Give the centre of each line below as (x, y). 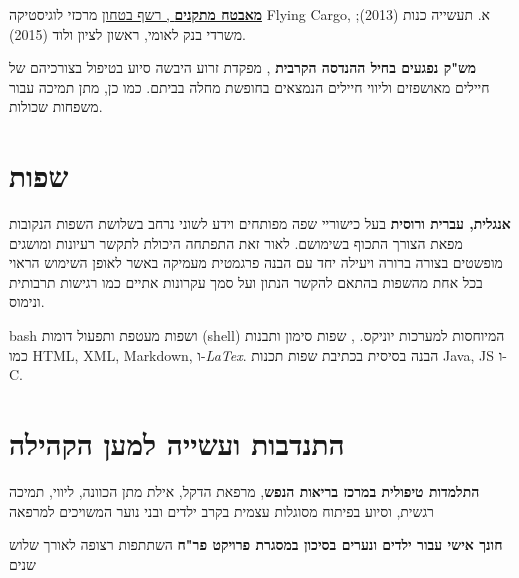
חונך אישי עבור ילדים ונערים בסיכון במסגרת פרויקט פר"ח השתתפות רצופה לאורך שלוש (256, 544)
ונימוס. (27, 301)
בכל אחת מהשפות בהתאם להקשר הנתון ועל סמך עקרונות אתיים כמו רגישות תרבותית (246, 281)
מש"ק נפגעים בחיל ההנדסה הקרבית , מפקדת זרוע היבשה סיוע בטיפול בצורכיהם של (243, 67)
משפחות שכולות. (56, 106)
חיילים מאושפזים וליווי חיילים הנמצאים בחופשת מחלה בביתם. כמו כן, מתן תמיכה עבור (249, 86)
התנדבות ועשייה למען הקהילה (177, 443)
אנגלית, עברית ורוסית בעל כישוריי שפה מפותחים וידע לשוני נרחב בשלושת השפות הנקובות (260, 223)
